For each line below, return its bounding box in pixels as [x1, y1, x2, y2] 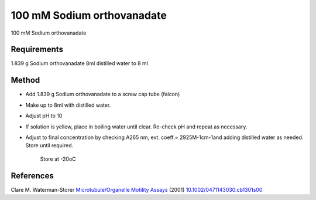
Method [11, 75, 40, 85]
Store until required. [25, 142, 74, 149]
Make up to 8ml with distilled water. [25, 101, 111, 109]
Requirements [11, 45, 64, 55]
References [11, 171, 54, 181]
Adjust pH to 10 [25, 112, 63, 120]
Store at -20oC [40, 155, 76, 162]
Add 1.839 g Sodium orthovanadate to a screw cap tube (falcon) [25, 91, 180, 98]
